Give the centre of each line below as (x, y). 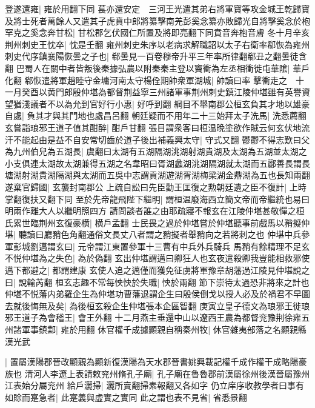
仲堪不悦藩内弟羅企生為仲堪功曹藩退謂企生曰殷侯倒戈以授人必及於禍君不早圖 (157, 294)
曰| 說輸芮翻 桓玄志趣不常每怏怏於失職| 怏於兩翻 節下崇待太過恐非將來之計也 (157, 282)
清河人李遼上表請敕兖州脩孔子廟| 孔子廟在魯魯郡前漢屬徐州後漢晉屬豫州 (167, 373)
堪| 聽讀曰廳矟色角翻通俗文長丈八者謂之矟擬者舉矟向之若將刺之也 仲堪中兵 (153, 234)
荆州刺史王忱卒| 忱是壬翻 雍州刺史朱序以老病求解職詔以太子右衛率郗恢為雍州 (157, 44)
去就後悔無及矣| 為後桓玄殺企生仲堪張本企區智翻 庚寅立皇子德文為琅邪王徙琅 (157, 305)
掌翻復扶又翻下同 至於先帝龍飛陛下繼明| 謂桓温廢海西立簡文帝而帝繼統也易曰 (157, 199)
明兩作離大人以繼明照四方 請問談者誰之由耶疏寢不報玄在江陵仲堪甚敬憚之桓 (155, 211)
